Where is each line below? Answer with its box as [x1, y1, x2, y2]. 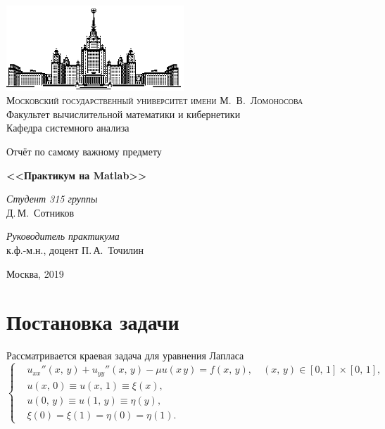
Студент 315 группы [6, 191, 98, 206]
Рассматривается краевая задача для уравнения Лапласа [6, 348, 244, 363]
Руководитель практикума [6, 229, 120, 243]
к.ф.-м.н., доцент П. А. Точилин [6, 242, 144, 257]
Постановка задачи [6, 307, 179, 336]
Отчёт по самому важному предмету [6, 143, 162, 158]
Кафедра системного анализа [6, 120, 130, 135]
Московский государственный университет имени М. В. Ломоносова [6, 93, 303, 108]
